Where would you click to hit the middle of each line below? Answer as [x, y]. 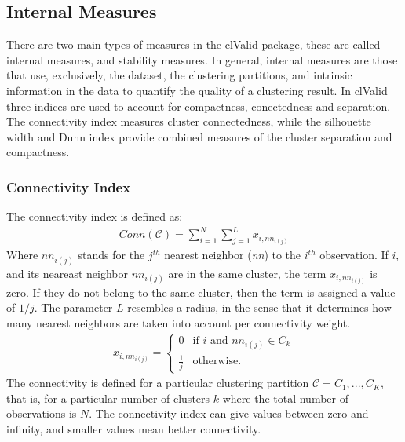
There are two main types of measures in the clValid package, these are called [193, 44]
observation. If [354, 255]
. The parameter [73, 307]
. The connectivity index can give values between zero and [229, 413]
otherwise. [217, 362]
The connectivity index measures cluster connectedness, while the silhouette [189, 121]
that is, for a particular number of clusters [108, 398]
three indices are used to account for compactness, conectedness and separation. [199, 106]
